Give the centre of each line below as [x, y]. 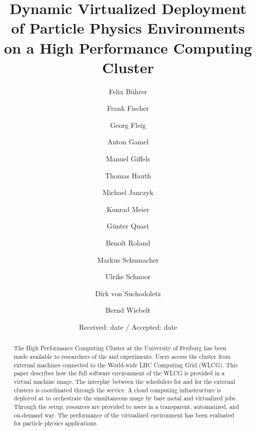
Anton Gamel [128, 142]
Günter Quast [128, 226]
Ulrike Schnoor [128, 276]
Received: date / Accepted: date [128, 327]
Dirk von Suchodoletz [128, 293]
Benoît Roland [128, 243]
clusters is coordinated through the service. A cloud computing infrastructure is [117, 390]
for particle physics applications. [56, 423]
